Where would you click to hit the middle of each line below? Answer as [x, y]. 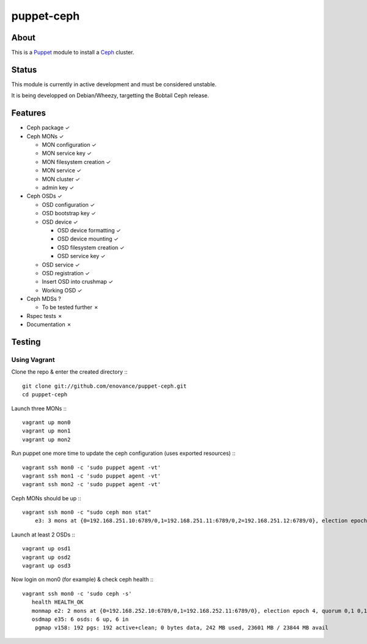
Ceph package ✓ [48, 128]
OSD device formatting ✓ [89, 230]
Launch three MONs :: [39, 408]
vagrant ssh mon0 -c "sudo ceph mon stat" [87, 513]
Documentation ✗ [49, 325]
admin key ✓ [58, 187]
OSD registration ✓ [66, 273]
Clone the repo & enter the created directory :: [69, 372]
